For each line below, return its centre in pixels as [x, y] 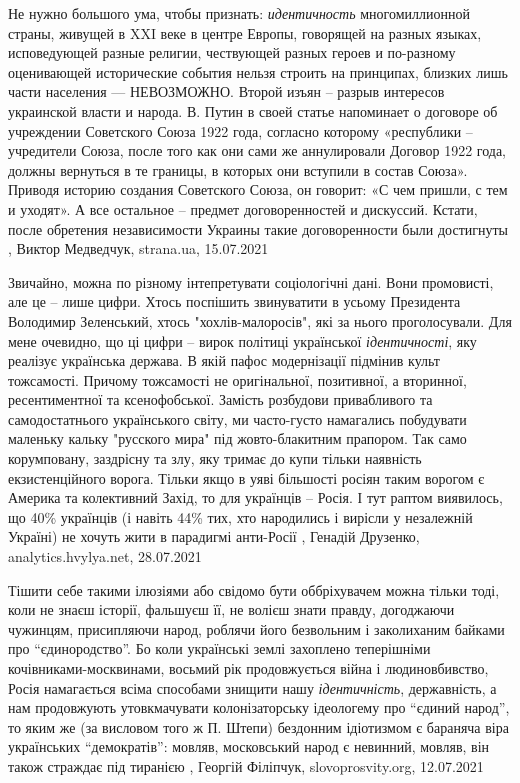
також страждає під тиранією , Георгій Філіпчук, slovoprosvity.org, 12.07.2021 [246, 765]
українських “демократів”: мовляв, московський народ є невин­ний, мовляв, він [249, 746]
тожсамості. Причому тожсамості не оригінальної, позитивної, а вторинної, [237, 379]
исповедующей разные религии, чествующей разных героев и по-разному [232, 52]
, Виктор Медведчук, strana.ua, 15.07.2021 [138, 248]
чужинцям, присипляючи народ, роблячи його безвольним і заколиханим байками [256, 628]
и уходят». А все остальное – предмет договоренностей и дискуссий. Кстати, [243, 208]
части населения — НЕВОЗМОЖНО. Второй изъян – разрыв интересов [226, 91]
